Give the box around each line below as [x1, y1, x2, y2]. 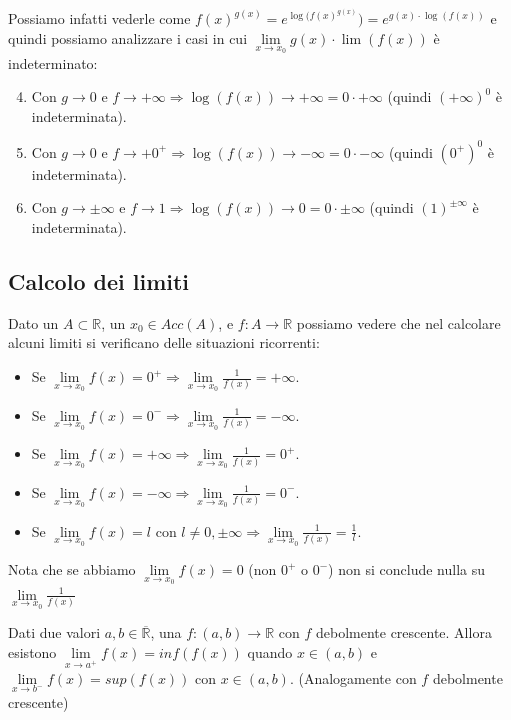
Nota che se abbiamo [8, 559, 136, 580]
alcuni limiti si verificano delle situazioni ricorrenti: [8, 332, 320, 353]
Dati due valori [8, 622, 101, 643]
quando [247, 641, 293, 662]
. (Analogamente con [289, 667, 417, 688]
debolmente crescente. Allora [315, 622, 492, 643]
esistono [8, 641, 57, 662]
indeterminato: [8, 52, 98, 73]
